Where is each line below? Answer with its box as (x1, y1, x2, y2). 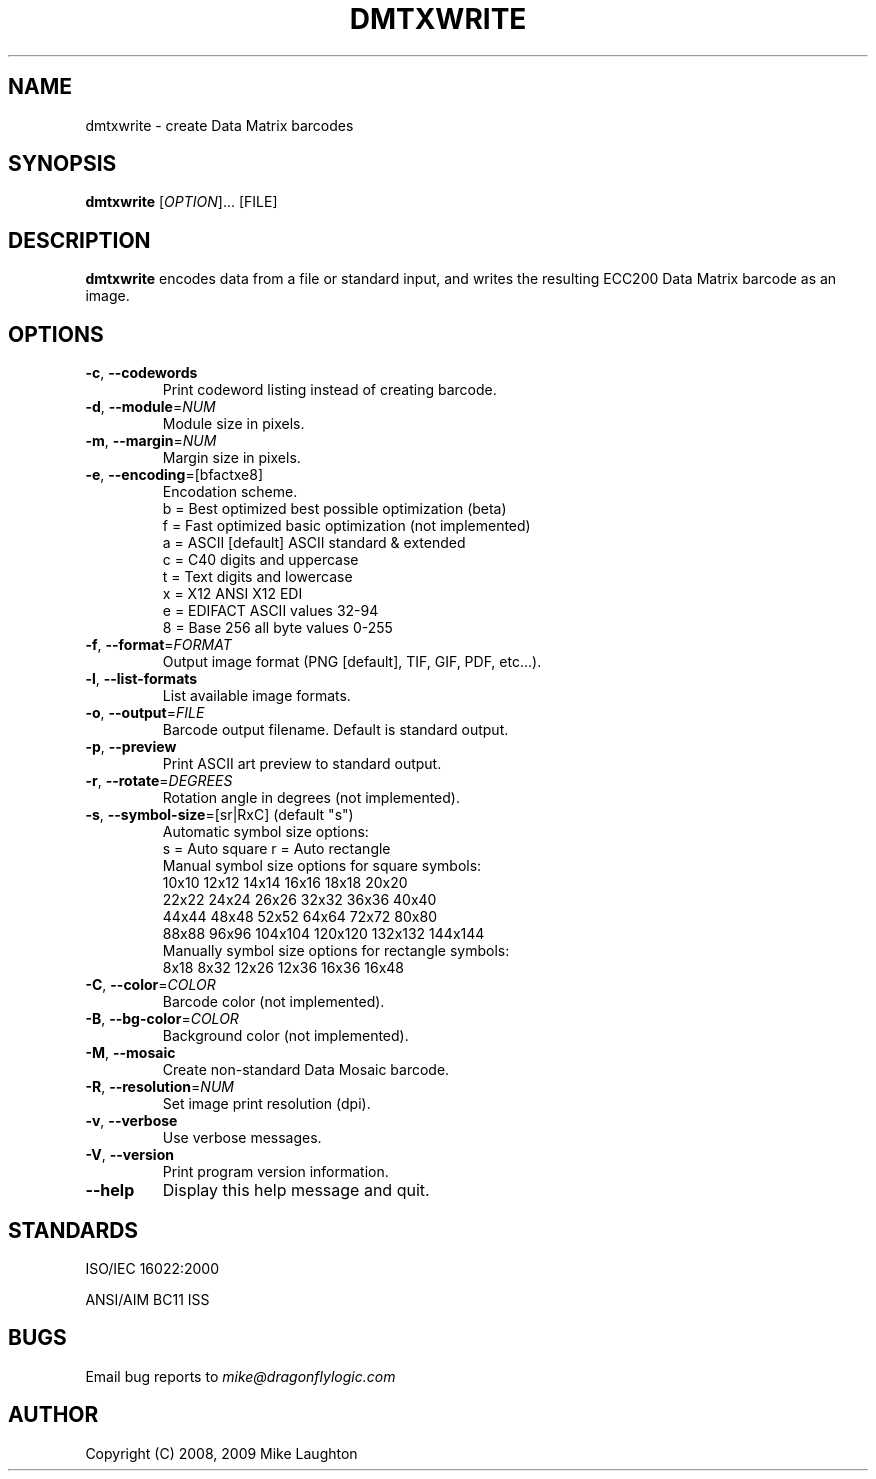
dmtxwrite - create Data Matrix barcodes (85, 116, 354, 134)
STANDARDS (8, 1217, 139, 1243)
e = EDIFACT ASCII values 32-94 (162, 602, 379, 620)
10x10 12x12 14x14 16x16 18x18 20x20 (162, 874, 408, 892)
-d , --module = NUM (85, 398, 216, 416)
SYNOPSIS (8, 151, 117, 177)
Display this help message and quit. (162, 1180, 430, 1201)
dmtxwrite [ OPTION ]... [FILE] (85, 193, 278, 211)
